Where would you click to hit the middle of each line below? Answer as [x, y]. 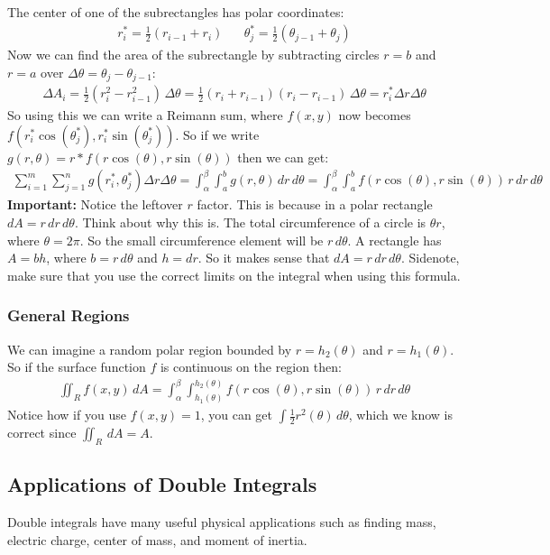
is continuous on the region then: [251, 367]
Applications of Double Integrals [162, 484]
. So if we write [217, 134]
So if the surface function [77, 367]
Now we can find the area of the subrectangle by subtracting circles [193, 55]
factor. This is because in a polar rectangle [315, 204]
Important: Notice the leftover [95, 204]
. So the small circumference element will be [202, 240]
